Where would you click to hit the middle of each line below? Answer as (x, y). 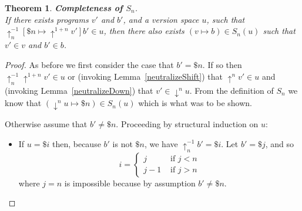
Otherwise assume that (46, 123)
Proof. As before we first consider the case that (89, 65)
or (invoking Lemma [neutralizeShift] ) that (145, 76)
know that (23, 103)
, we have (161, 143)
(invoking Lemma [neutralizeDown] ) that (79, 90)
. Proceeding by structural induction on (187, 123)
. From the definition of (231, 90)
